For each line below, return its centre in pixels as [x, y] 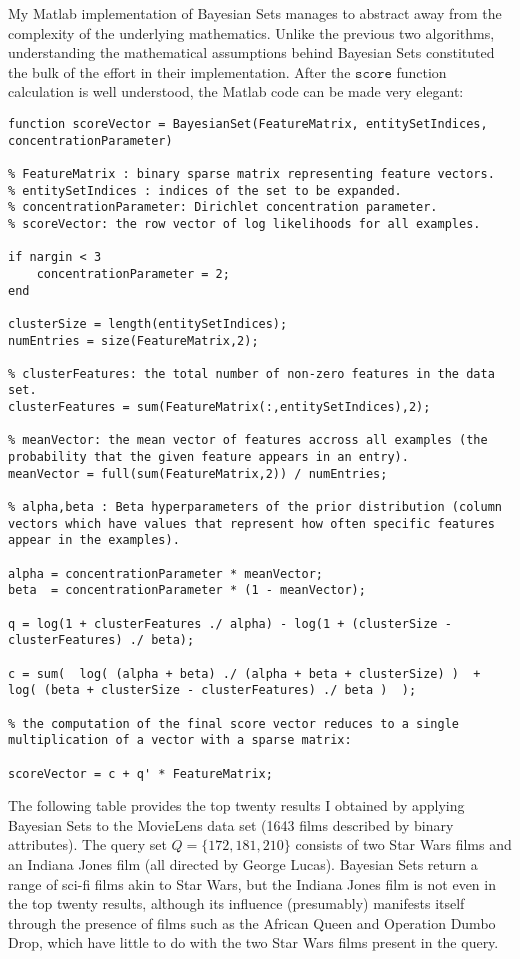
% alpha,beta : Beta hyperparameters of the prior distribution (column [255, 507]
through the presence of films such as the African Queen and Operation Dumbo [252, 922]
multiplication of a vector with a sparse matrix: [180, 740]
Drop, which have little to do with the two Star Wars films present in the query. [253, 942]
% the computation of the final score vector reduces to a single [234, 723]
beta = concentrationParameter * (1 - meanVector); [187, 590]
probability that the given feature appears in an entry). [208, 457]
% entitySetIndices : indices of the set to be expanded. [205, 190]
